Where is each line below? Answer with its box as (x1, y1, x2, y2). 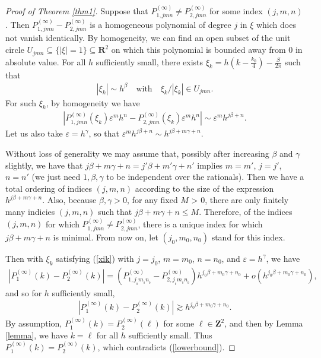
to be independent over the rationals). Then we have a (106, 170, 304, 183)
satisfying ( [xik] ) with (56, 252, 134, 264)
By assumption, (5, 317, 62, 330)
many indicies (5, 205, 55, 218)
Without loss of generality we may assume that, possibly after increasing (5, 147, 269, 160)
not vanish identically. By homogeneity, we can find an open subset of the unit (5, 31, 291, 44)
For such (5, 96, 37, 109)
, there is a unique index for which (138, 217, 263, 230)
